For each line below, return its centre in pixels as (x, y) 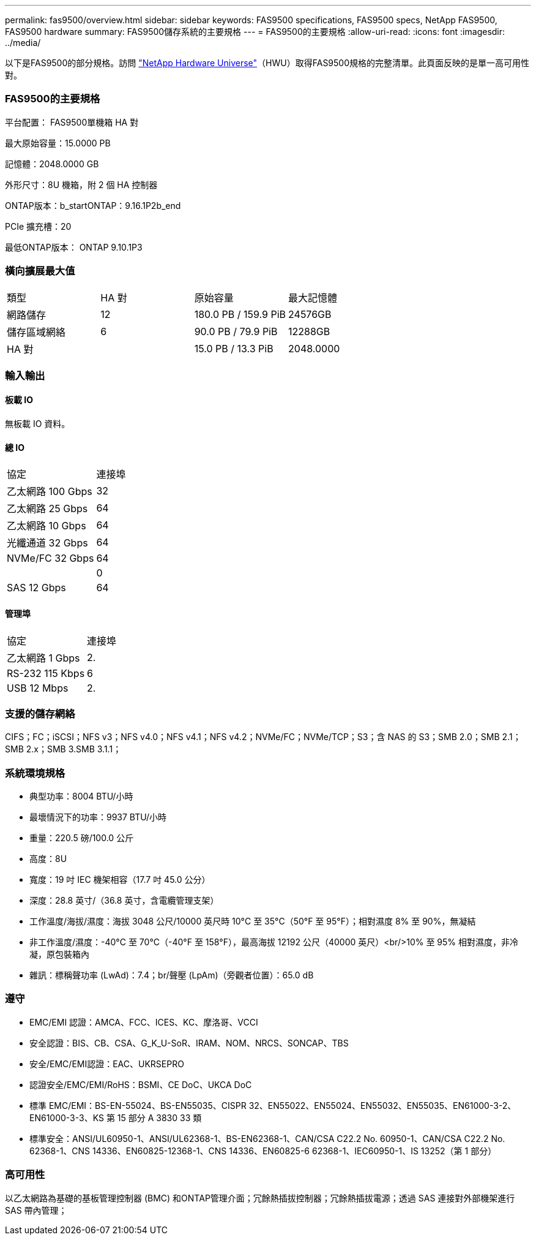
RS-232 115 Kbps (46, 673)
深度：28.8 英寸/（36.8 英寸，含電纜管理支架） (124, 901)
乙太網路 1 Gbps (43, 658)
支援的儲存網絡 (40, 713)
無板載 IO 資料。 (38, 424)
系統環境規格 (35, 773)
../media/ (23, 43)
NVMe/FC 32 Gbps (50, 558)
